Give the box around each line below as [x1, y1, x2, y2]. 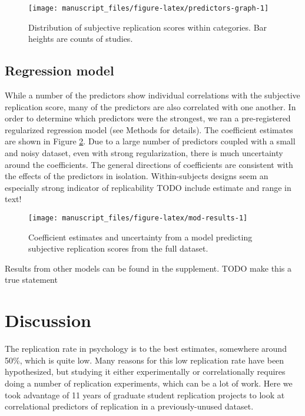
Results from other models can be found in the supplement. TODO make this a [5, 262, 291, 274]
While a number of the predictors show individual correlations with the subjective [5, 89, 300, 101]
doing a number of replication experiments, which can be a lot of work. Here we [5, 377, 293, 389]
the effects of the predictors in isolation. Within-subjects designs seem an [5, 170, 268, 182]
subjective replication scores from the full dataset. [28, 242, 208, 255]
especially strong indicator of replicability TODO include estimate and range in [5, 181, 291, 193]
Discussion [5, 308, 91, 332]
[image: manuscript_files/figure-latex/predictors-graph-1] [28, 4, 269, 12]
